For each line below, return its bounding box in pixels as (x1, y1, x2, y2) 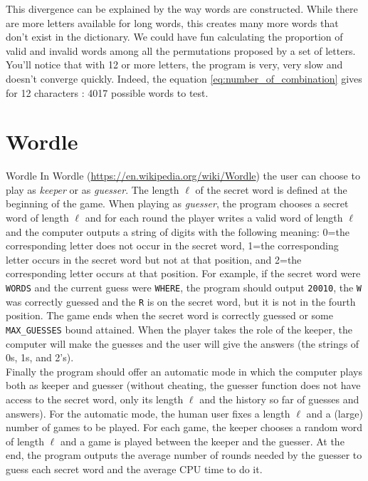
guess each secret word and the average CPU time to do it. (6, 461, 263, 476)
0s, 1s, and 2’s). (6, 350, 74, 365)
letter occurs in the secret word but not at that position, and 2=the (6, 252, 302, 267)
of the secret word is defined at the (195, 182, 347, 197)
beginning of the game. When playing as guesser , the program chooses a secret (6, 196, 349, 211)
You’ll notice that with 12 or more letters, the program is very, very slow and (6, 57, 343, 72)
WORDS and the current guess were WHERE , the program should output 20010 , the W (6, 280, 362, 295)
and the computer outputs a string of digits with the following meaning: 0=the (6, 224, 349, 239)
